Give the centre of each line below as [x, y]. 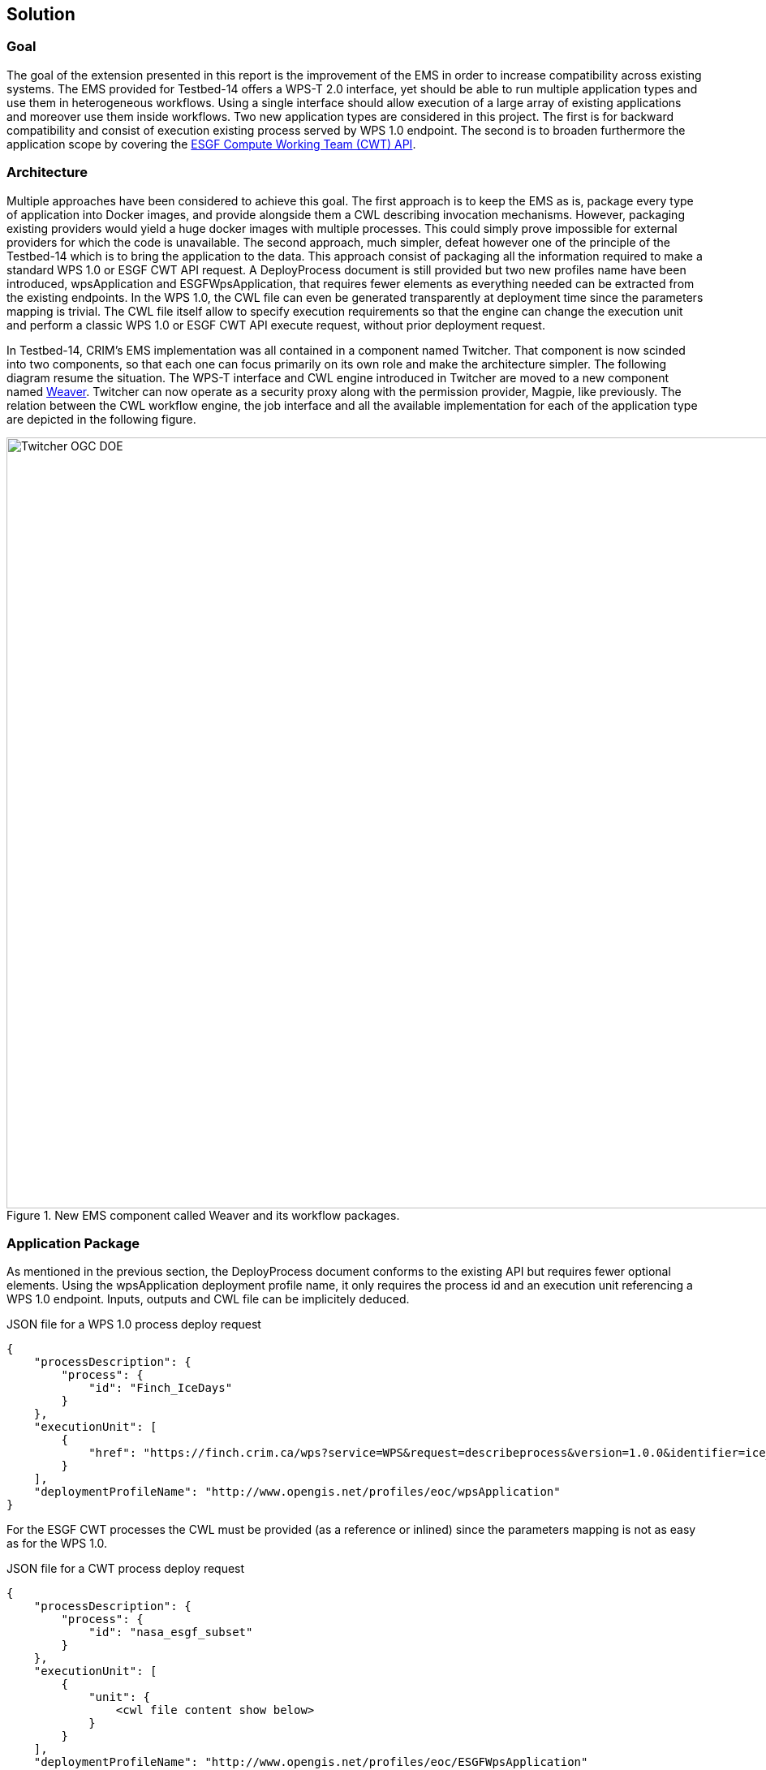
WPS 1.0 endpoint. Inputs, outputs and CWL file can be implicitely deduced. [208, 1299]
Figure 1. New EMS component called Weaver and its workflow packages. [203, 1215]
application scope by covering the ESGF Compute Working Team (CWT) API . [211, 144]
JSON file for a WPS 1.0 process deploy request [134, 1324]
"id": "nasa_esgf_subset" [171, 1632]
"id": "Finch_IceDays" [161, 1388]
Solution [41, 14]
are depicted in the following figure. [101, 419]
